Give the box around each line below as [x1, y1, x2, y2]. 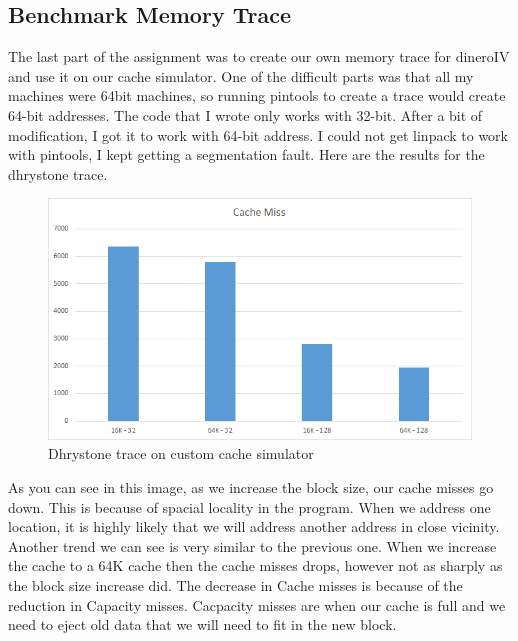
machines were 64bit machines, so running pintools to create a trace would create [8, 85, 506, 106]
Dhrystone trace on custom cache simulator [48, 443, 314, 464]
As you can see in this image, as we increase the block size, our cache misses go [8, 476, 494, 497]
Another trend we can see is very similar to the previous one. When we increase [8, 535, 497, 556]
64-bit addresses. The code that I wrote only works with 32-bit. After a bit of [8, 104, 483, 125]
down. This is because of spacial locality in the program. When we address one [8, 496, 491, 517]
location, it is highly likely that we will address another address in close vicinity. [8, 516, 500, 537]
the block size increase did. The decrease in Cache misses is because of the [8, 574, 463, 595]
